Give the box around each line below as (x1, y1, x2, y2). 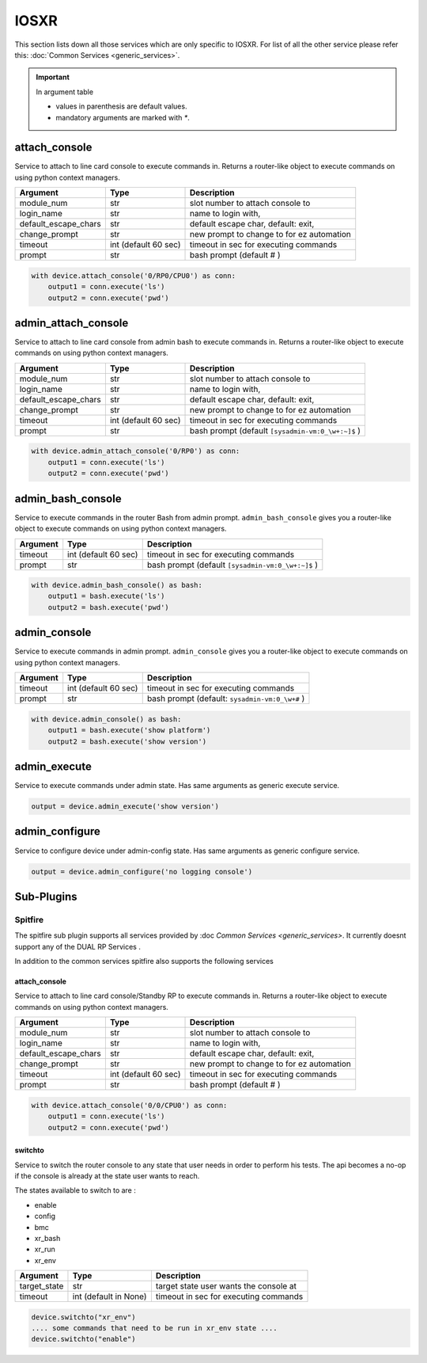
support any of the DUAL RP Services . (14, 942, 142, 951)
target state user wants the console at (155, 1281, 297, 1292)
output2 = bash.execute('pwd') (47, 603, 169, 611)
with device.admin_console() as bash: (31, 714, 182, 724)
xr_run (34, 1244, 55, 1254)
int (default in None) (72, 1291, 147, 1302)
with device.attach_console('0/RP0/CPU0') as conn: (31, 271, 236, 280)
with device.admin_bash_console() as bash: (31, 581, 203, 590)
